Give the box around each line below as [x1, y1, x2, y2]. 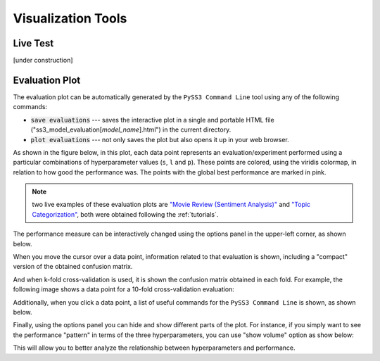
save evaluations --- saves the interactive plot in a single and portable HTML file [30, 115, 274, 124]
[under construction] [13, 56, 73, 65]
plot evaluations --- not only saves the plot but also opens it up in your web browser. [30, 135, 290, 144]
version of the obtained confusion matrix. [13, 262, 133, 271]
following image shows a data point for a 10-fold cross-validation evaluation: [13, 285, 235, 293]
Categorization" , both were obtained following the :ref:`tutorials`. [32, 210, 219, 218]
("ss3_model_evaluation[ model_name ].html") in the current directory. [30, 125, 232, 134]
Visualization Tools [13, 11, 127, 26]
